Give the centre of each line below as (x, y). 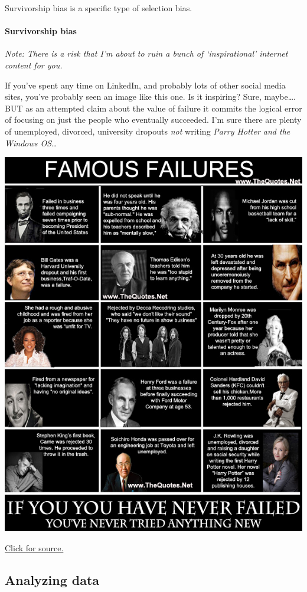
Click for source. (34, 547)
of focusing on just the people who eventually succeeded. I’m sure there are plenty (153, 120)
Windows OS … (31, 143)
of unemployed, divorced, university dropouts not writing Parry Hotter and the (148, 131)
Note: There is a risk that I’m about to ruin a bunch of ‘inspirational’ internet (146, 53)
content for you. (34, 65)
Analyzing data (52, 579)
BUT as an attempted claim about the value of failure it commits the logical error (153, 108)
